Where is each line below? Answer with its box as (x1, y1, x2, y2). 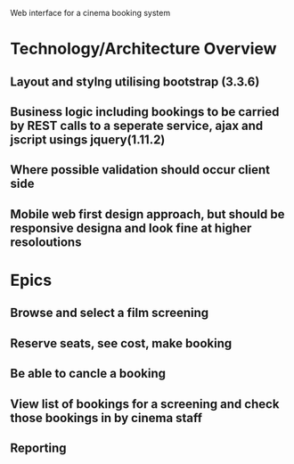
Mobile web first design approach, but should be (10, 207, 285, 222)
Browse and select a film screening (10, 305, 209, 321)
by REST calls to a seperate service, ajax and (10, 118, 264, 133)
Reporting (10, 440, 67, 455)
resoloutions (10, 234, 82, 249)
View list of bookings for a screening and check (10, 396, 280, 411)
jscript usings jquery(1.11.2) (10, 132, 166, 147)
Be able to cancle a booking (10, 366, 167, 381)
